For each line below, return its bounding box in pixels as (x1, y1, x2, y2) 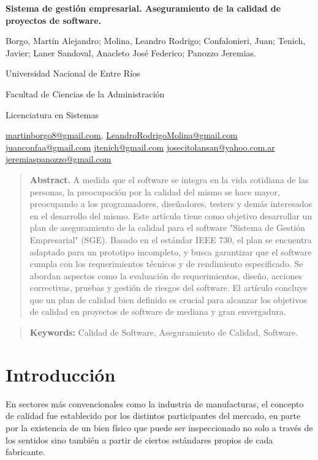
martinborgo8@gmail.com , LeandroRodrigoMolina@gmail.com (6, 129, 238, 141)
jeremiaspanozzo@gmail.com (6, 153, 112, 165)
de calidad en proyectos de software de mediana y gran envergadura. (29, 305, 286, 318)
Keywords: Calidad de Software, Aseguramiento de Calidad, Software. (29, 326, 298, 339)
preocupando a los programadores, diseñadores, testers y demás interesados (29, 197, 312, 210)
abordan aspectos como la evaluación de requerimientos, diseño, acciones (29, 269, 302, 282)
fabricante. (6, 445, 45, 458)
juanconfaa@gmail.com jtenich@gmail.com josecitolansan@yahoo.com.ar (6, 140, 275, 153)
